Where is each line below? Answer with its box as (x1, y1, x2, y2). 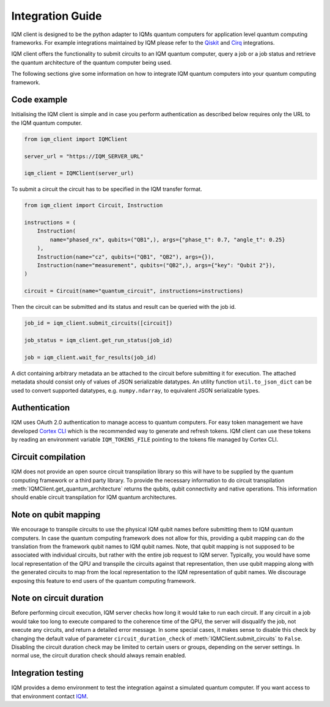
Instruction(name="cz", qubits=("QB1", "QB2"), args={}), (37, 253, 215, 260)
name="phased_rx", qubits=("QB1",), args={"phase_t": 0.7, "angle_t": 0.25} (50, 236, 285, 243)
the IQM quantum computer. (11, 119, 82, 127)
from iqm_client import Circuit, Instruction (24, 202, 163, 209)
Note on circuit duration (11, 593, 104, 604)
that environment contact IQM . (11, 692, 89, 700)
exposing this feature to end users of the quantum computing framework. (11, 577, 196, 584)
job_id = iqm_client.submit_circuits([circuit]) (24, 320, 173, 327)
